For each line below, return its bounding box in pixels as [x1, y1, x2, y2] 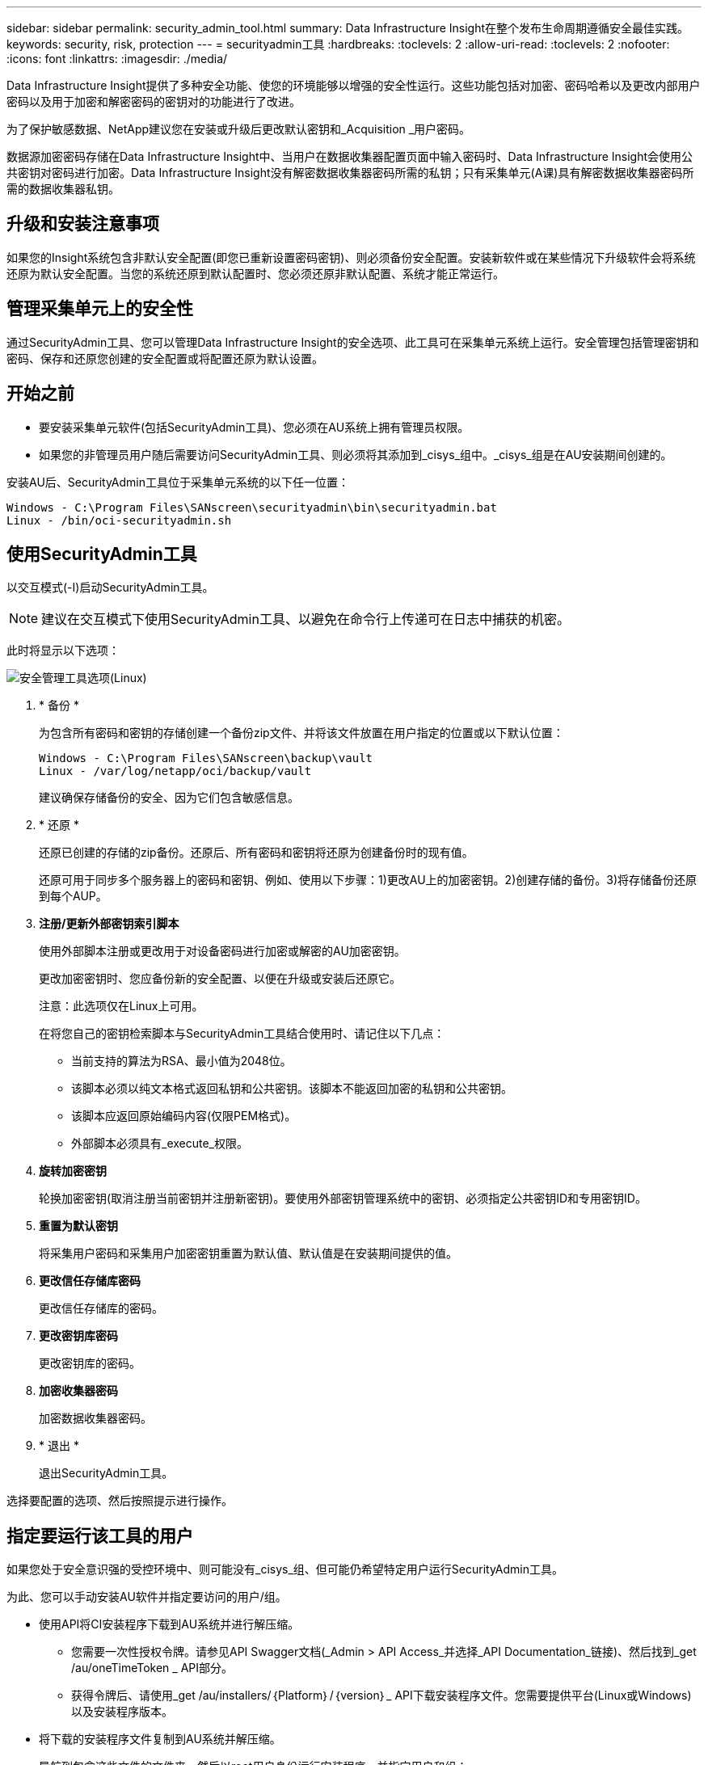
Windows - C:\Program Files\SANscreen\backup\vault [39, 752, 373, 765]
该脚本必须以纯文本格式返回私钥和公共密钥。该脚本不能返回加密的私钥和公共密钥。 [71, 1081, 512, 1096]
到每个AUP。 [39, 889, 107, 904]
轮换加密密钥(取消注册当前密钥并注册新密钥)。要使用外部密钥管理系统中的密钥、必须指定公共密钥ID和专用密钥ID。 [39, 1191, 647, 1206]
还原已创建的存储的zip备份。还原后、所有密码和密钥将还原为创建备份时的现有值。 [39, 845, 474, 860]
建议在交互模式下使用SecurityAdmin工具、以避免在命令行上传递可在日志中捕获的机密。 [41, 611, 570, 628]
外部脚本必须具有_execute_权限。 [71, 1136, 248, 1151]
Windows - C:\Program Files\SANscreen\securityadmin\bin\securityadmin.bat [6, 500, 497, 514]
